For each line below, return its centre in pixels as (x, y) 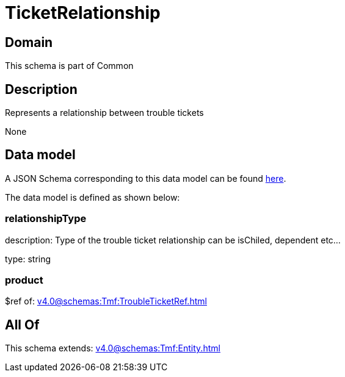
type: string (28, 259)
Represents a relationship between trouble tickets (104, 113)
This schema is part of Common (69, 66)
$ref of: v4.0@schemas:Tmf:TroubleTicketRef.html (106, 301)
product (24, 280)
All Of (22, 325)
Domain (29, 42)
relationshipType (46, 219)
